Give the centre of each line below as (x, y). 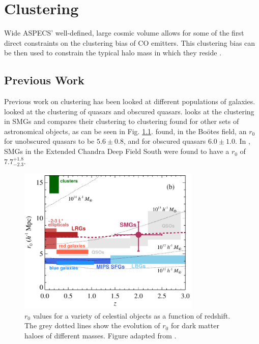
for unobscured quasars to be (49, 141)
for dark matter (195, 325)
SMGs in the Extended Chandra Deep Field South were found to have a (117, 151)
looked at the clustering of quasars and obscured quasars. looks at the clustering (129, 111)
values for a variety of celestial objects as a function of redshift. (132, 315)
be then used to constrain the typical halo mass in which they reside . (113, 53)
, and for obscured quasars (165, 141)
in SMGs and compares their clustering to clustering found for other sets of (122, 121)
